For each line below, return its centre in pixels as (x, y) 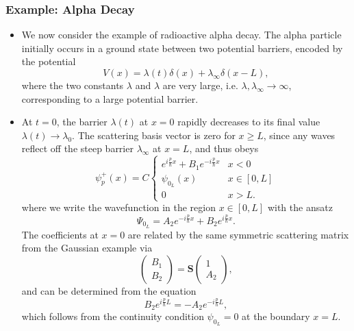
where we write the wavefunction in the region (119, 207)
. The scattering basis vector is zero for (154, 135)
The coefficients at (60, 234)
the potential (49, 61)
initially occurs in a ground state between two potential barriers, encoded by (182, 48)
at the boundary (276, 316)
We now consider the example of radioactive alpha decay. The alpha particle (181, 35)
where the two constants (73, 85)
